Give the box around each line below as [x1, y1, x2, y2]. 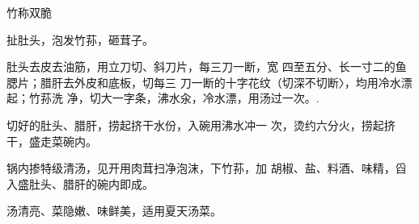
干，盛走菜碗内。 [6, 132, 97, 149]
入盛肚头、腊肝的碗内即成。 [6, 175, 154, 192]
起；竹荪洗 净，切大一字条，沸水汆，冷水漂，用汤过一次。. [6, 89, 320, 106]
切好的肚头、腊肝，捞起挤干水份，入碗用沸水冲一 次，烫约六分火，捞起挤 [6, 116, 396, 133]
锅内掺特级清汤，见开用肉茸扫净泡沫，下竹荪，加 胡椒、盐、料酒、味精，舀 [6, 160, 407, 176]
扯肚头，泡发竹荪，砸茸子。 [6, 31, 154, 48]
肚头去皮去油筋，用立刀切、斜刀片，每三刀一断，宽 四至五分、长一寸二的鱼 [6, 58, 407, 75]
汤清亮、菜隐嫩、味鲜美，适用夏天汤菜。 [6, 202, 222, 219]
